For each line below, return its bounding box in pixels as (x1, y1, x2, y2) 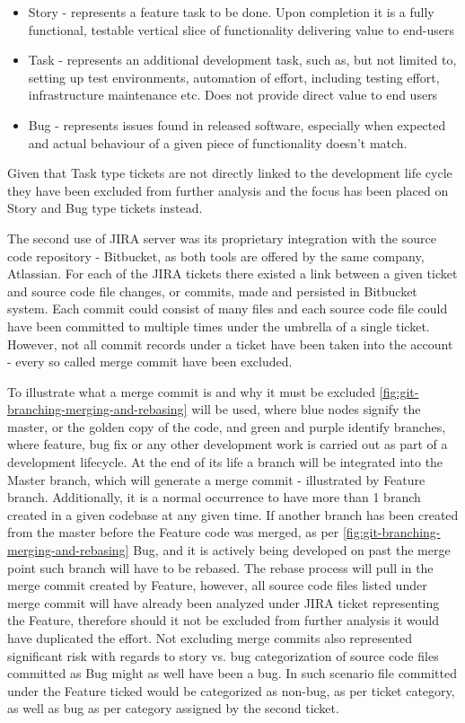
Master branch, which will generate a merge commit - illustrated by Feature (7, 470, 426, 489)
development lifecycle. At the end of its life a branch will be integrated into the (7, 453, 443, 472)
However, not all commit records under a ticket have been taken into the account (7, 334, 453, 353)
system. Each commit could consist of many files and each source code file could (7, 299, 448, 318)
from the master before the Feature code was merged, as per (7, 523, 339, 542)
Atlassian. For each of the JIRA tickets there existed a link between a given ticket (7, 264, 458, 283)
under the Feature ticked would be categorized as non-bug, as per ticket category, (7, 681, 455, 700)
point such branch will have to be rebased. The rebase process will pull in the (7, 558, 434, 577)
